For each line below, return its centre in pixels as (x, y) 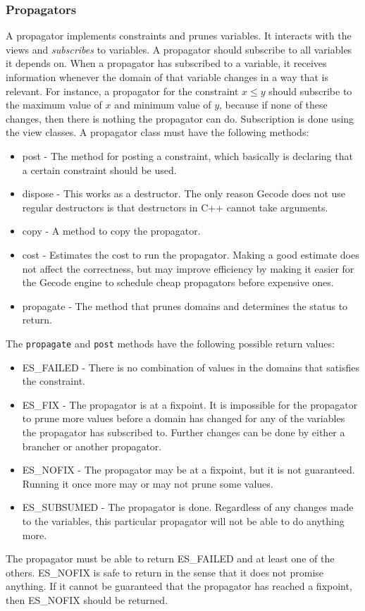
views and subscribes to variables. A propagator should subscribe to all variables (179, 49)
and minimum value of (163, 105)
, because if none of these (273, 105)
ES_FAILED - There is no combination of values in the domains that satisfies (191, 367)
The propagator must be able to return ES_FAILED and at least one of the (170, 558)
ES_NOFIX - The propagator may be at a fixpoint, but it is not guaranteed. (188, 470)
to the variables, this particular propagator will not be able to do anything (183, 520)
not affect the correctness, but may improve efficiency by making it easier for (188, 268)
